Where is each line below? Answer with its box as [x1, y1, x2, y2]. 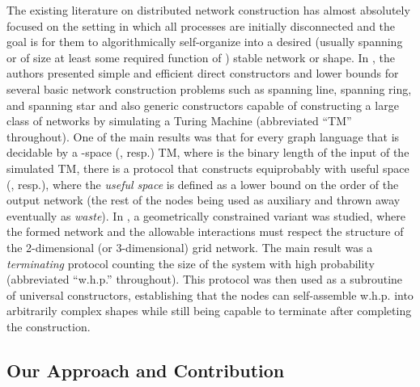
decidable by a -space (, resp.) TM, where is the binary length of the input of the [6, 144, 409, 161]
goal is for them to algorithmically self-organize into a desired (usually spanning [6, 33, 403, 50]
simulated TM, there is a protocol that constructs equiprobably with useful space [6, 159, 409, 176]
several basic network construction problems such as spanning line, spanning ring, [6, 80, 412, 97]
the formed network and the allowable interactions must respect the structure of [6, 223, 404, 240]
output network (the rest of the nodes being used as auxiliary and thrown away [6, 191, 401, 208]
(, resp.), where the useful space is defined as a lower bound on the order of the [6, 175, 399, 192]
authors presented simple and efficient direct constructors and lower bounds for [6, 65, 399, 82]
